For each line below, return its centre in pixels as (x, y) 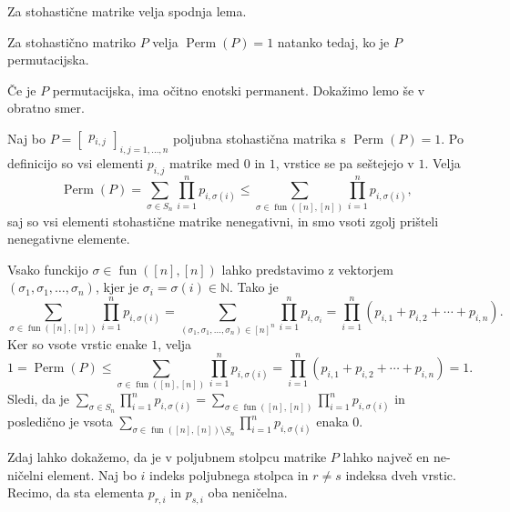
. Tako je (254, 287)
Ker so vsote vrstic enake (77, 343)
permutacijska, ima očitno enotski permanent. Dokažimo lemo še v (239, 90)
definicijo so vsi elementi (76, 162)
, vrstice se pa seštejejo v (345, 162)
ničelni (25, 474)
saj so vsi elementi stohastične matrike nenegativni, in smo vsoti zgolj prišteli (223, 221)
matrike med (205, 162)
